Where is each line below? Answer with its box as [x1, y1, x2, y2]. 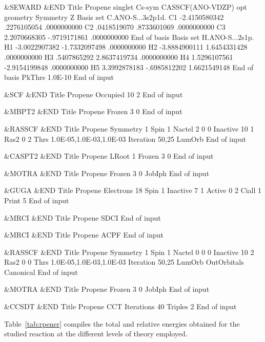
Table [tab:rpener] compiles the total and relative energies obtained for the [4, 318, 240, 329]
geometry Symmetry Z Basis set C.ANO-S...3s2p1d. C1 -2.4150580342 [4, 11, 224, 22]
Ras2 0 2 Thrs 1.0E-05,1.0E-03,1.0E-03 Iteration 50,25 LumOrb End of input [4, 133, 247, 144]
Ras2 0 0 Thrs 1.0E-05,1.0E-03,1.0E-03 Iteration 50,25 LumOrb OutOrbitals [4, 256, 244, 267]
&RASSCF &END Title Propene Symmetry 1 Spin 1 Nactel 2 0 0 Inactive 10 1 [4, 123, 254, 134]
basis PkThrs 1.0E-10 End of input [4, 72, 114, 82]
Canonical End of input [4, 266, 78, 277]
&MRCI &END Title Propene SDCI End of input [4, 212, 161, 223]
